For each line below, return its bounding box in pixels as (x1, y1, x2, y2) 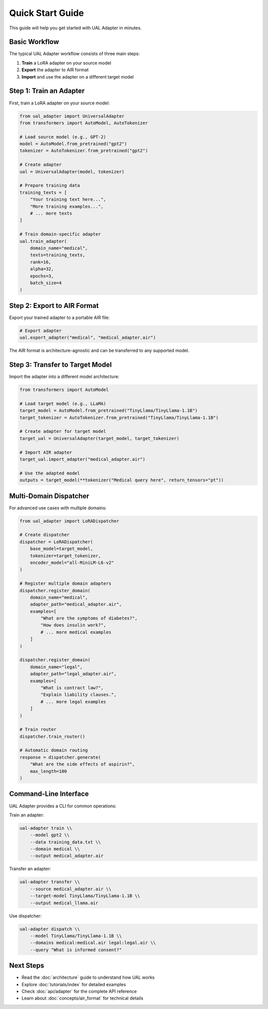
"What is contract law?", (40, 685, 104, 691)
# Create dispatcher (19, 532, 69, 538)
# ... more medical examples (40, 629, 112, 635)
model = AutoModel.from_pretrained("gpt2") (19, 141, 128, 147)
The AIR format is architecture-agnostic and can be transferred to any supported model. (9, 348, 190, 354)
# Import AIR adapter (19, 450, 72, 455)
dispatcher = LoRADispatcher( (19, 539, 93, 544)
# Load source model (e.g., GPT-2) (19, 134, 106, 140)
